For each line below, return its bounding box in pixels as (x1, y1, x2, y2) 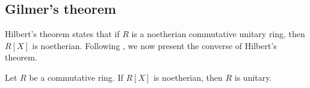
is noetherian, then (153, 71, 223, 83)
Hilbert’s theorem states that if (5, 28, 120, 40)
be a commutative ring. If (29, 71, 123, 83)
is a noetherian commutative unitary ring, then (131, 28, 305, 40)
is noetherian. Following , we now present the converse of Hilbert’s (32, 39, 277, 51)
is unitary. (234, 71, 272, 83)
